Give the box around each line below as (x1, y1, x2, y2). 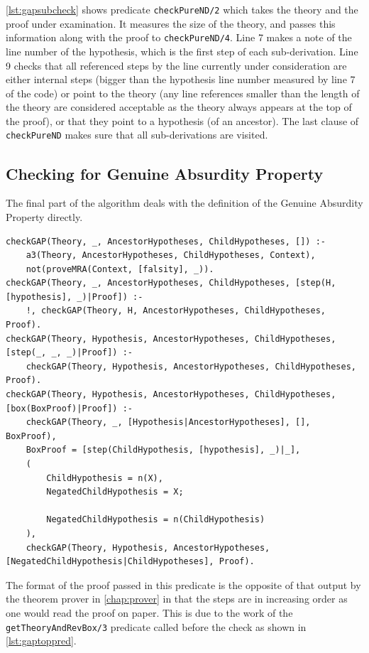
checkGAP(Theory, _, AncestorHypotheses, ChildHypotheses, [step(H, (6, 278, 336, 288)
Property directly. (6, 209, 83, 224)
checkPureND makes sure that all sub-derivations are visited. (6, 127, 268, 142)
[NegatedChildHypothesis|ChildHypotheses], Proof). (6, 556, 255, 567)
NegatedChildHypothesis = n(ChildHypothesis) (46, 514, 265, 525)
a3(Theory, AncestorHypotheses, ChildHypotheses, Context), (26, 250, 316, 261)
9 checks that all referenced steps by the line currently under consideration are (6, 58, 347, 72)
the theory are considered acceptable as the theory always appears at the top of (6, 99, 352, 114)
